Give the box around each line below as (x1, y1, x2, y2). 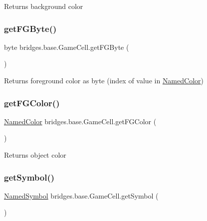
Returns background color (4, 1, 83, 11)
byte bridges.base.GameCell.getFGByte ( (4, 41, 129, 52)
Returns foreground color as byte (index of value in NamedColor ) (4, 75, 204, 85)
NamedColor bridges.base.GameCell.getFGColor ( (4, 116, 157, 126)
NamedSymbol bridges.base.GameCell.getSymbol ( (4, 190, 159, 201)
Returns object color (4, 150, 66, 160)
